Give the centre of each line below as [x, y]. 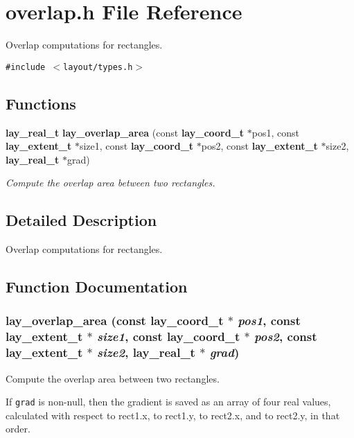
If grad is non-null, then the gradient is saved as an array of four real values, [168, 402]
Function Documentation [97, 287]
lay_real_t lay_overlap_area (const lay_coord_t [125, 132]
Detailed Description [81, 220]
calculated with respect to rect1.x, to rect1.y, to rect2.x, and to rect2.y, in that [173, 415]
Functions [41, 103]
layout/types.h [98, 67]
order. [18, 429]
